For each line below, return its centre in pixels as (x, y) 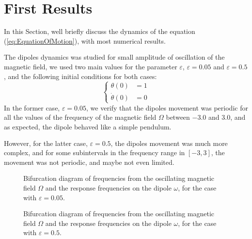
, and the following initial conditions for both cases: (80, 76)
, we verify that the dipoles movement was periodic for (167, 107)
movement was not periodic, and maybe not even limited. (89, 162)
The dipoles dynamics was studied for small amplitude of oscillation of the (114, 57)
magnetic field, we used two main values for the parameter (91, 66)
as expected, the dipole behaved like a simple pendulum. (88, 127)
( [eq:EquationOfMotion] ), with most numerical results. (85, 40)
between (178, 117)
